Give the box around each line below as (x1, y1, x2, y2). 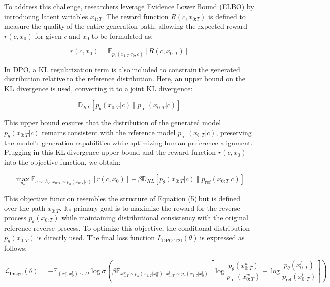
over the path (4, 203, 46, 213)
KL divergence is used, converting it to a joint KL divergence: (4, 83, 193, 93)
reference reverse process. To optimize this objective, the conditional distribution (4, 222, 250, 233)
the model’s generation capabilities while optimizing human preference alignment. (4, 137, 253, 147)
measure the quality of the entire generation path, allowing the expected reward (4, 21, 248, 31)
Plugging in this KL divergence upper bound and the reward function (4, 147, 216, 157)
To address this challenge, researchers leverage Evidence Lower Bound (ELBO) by (4, 1, 254, 11)
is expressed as (200, 232, 245, 243)
